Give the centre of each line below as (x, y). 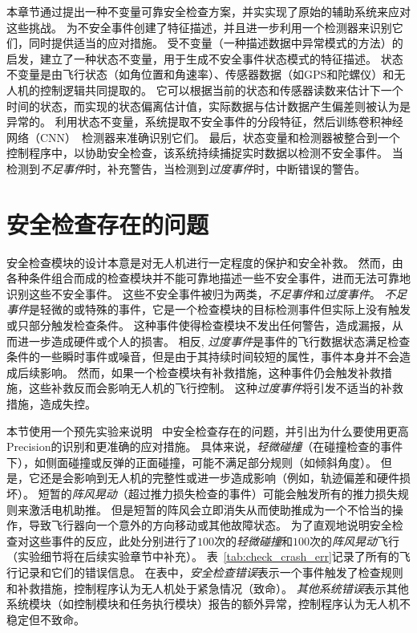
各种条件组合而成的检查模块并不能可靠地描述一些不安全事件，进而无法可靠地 (208, 278)
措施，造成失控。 (51, 404)
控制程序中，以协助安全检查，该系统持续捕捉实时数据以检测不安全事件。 (197, 153)
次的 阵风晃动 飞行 (354, 540)
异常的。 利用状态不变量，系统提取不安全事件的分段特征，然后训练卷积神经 (205, 122)
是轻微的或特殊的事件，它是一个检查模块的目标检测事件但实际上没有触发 (220, 309)
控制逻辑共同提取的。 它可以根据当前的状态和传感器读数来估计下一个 (221, 89)
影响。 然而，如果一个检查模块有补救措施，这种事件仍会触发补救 (210, 372)
